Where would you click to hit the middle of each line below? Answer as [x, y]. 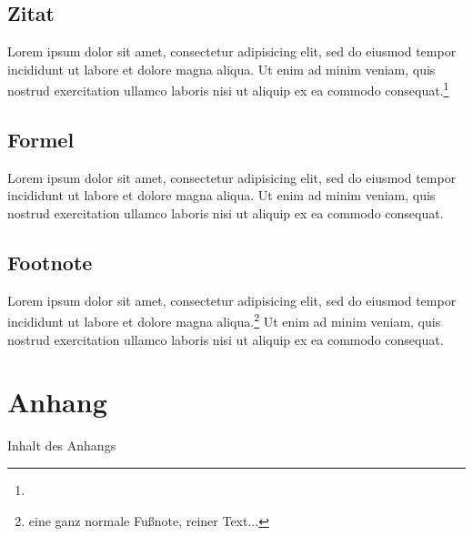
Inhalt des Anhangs [62, 445]
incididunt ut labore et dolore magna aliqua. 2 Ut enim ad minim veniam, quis [224, 320]
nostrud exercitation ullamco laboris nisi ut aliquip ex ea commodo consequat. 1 [228, 89]
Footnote [50, 263]
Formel [41, 140]
